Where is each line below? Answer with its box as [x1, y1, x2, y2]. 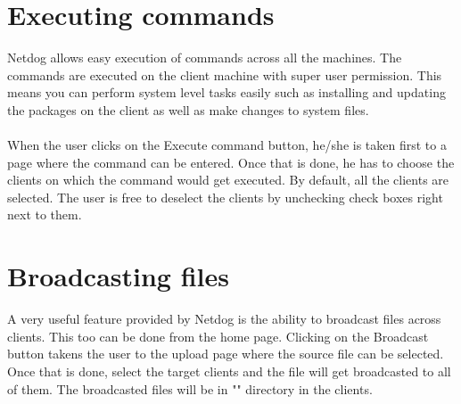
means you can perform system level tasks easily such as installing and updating [7, 83, 446, 102]
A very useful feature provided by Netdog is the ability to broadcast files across [7, 309, 441, 328]
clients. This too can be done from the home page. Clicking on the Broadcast [7, 326, 429, 345]
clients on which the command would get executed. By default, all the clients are [7, 170, 449, 189]
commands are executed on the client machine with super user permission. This [7, 65, 442, 84]
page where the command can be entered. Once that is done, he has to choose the [7, 153, 455, 171]
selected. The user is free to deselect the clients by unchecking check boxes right [7, 187, 443, 206]
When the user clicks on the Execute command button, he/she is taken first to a [7, 136, 447, 154]
